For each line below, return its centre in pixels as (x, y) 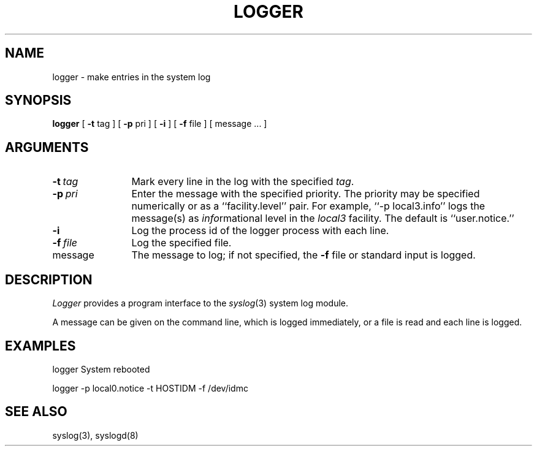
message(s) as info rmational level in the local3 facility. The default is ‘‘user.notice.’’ (323, 218)
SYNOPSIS (38, 100)
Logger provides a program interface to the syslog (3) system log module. (200, 303)
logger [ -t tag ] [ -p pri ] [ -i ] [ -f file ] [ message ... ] (160, 124)
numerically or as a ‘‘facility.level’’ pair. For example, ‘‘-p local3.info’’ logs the (308, 206)
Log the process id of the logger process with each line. (260, 231)
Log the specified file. (181, 243)
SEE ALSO (36, 412)
